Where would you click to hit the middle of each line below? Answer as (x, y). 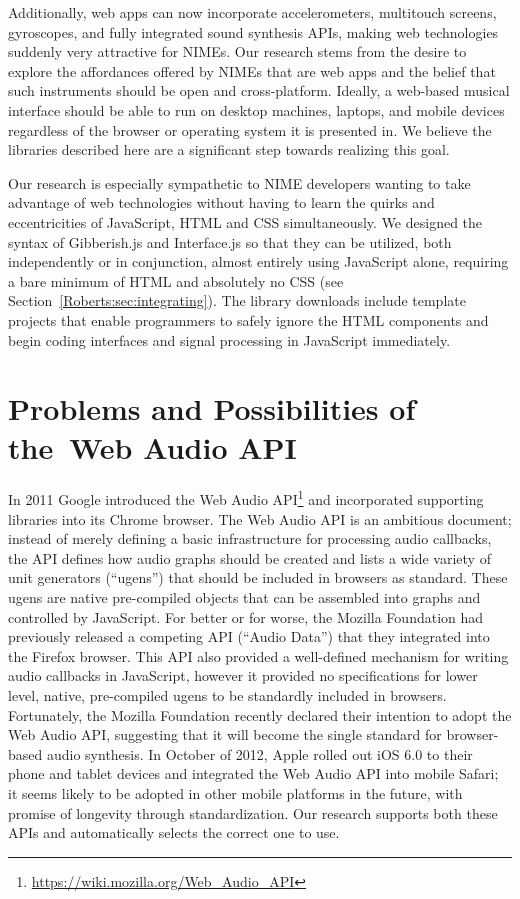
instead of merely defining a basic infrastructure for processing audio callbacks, (250, 538)
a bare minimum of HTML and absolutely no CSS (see (176, 280)
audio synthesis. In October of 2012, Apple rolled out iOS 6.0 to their (259, 753)
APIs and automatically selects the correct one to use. (174, 832)
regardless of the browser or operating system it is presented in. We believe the (250, 129)
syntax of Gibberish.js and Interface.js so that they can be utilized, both (230, 241)
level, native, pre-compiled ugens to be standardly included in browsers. (227, 695)
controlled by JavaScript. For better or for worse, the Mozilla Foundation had (246, 616)
